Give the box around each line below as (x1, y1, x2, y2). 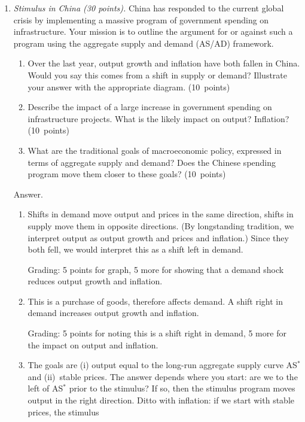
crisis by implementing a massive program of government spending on (13, 13, 269, 26)
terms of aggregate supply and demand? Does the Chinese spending (28, 156, 276, 168)
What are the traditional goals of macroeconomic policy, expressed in (28, 144, 282, 156)
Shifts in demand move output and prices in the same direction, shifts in (28, 208, 294, 220)
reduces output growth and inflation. (28, 275, 163, 287)
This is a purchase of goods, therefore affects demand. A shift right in (28, 295, 283, 307)
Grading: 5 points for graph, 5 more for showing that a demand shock (28, 263, 284, 275)
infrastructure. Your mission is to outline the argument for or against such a (13, 25, 293, 38)
